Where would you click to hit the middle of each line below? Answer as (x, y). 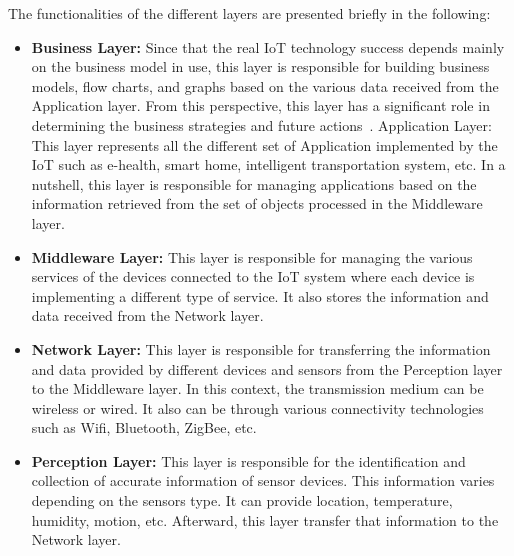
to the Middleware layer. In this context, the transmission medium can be (257, 388)
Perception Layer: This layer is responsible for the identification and (248, 460)
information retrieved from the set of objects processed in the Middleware (257, 203)
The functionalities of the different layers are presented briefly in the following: (249, 13)
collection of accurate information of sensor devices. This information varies (263, 480)
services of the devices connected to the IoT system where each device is (253, 276)
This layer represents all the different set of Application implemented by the (264, 144)
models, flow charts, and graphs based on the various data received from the (265, 85)
